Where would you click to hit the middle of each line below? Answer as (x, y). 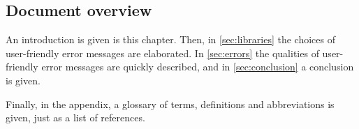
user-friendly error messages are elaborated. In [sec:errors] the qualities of (162, 53)
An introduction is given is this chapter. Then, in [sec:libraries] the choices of (170, 39)
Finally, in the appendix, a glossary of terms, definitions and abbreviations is (170, 104)
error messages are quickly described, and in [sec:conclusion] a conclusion (198, 67)
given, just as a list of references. (75, 117)
